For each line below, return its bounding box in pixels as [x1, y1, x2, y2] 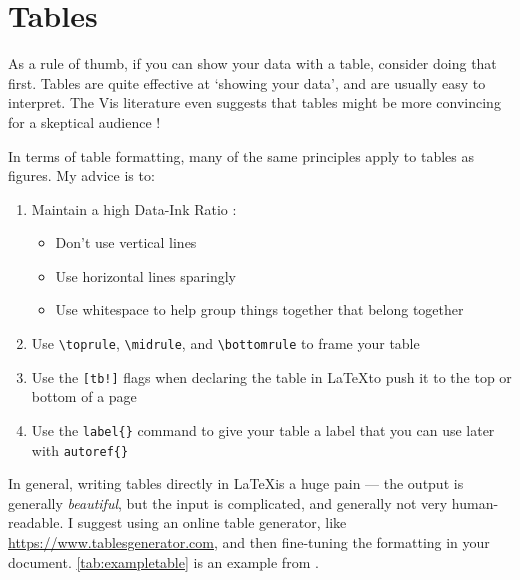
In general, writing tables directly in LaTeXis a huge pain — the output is [8, 473, 464, 494]
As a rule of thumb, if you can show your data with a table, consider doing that [8, 53, 497, 74]
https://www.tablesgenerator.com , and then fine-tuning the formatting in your [8, 532, 490, 553]
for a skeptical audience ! [8, 111, 161, 132]
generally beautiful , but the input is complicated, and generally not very [8, 492, 448, 513]
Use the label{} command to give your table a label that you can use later [31, 419, 495, 440]
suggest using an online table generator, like [77, 512, 347, 533]
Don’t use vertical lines [55, 232, 197, 253]
